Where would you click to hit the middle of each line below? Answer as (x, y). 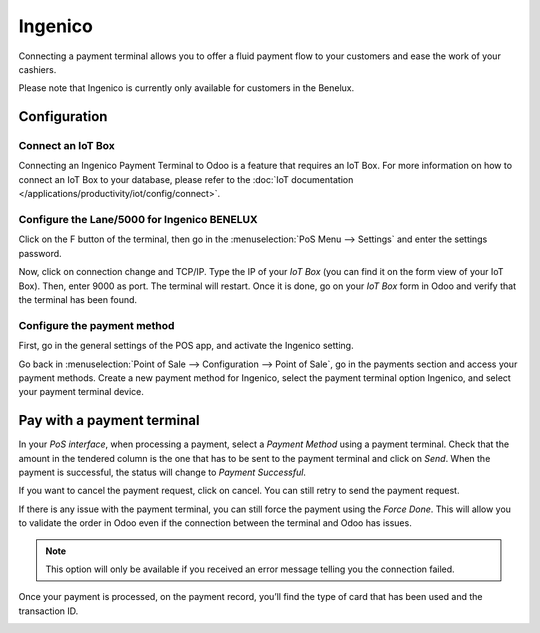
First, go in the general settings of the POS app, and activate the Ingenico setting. (186, 346)
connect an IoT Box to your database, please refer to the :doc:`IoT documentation (186, 179)
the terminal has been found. (78, 299)
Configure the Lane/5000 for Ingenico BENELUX (138, 220)
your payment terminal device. (81, 392)
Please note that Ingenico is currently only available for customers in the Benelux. (186, 88)
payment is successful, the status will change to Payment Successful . (162, 472)
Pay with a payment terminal (109, 420)
